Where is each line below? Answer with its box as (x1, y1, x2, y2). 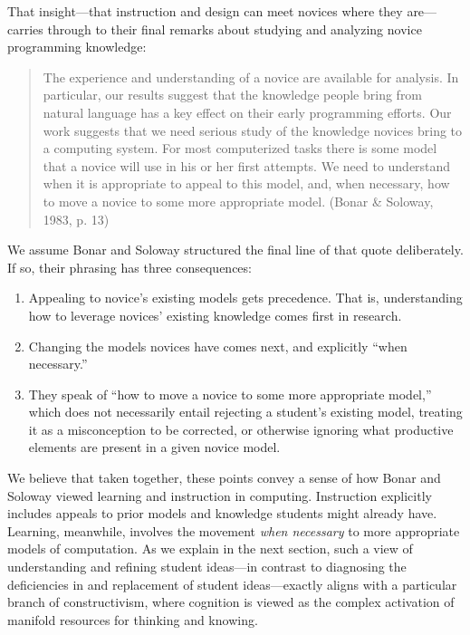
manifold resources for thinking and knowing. (7, 610, 258, 629)
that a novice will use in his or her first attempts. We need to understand (43, 156, 451, 175)
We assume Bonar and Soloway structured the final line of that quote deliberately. (7, 240, 464, 259)
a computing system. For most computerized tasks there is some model (43, 139, 437, 158)
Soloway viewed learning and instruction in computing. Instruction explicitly (7, 486, 432, 505)
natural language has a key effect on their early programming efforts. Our (43, 102, 452, 121)
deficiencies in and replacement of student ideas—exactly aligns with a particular (7, 574, 457, 593)
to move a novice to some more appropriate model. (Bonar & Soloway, (43, 191, 434, 210)
